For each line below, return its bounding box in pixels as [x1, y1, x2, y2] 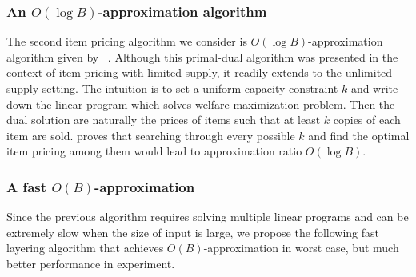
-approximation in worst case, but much [203, 239, 399, 256]
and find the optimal [308, 126, 410, 143]
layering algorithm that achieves [6, 239, 164, 256]
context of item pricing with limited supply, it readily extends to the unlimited [6, 64, 393, 81]
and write [350, 80, 398, 96]
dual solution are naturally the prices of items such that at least [6, 111, 321, 128]
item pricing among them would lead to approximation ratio [6, 143, 302, 159]
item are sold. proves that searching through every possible [6, 126, 295, 143]
